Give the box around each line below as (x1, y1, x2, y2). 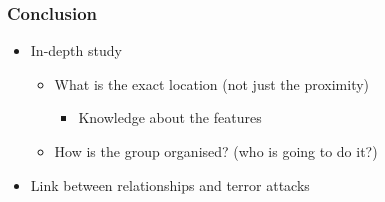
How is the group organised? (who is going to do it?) (54, 141, 378, 161)
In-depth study (30, 40, 122, 61)
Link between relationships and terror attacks (30, 174, 310, 195)
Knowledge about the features (78, 107, 262, 128)
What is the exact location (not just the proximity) (54, 73, 370, 94)
